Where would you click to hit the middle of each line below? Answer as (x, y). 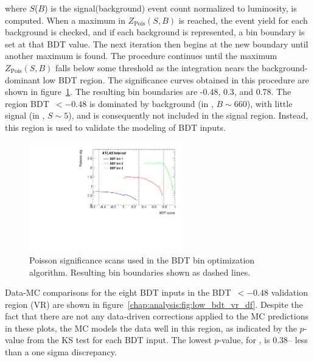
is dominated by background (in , (151, 103)
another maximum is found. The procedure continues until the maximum (141, 56)
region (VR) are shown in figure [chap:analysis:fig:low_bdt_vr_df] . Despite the (154, 304)
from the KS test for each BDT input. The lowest (119, 340)
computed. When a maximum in (65, 20)
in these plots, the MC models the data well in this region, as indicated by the (151, 328)
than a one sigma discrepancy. (61, 352)
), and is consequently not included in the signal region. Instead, (188, 115)
